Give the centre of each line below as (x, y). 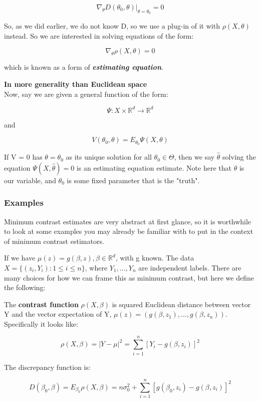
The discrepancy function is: (47, 367)
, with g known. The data (155, 258)
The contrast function (41, 304)
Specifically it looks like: (41, 323)
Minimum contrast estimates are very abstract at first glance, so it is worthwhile (128, 221)
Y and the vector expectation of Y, (58, 314)
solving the (239, 157)
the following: (25, 287)
